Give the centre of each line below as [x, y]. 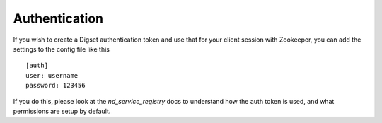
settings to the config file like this [61, 49]
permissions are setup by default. [62, 111]
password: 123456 [56, 86]
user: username [52, 75]
